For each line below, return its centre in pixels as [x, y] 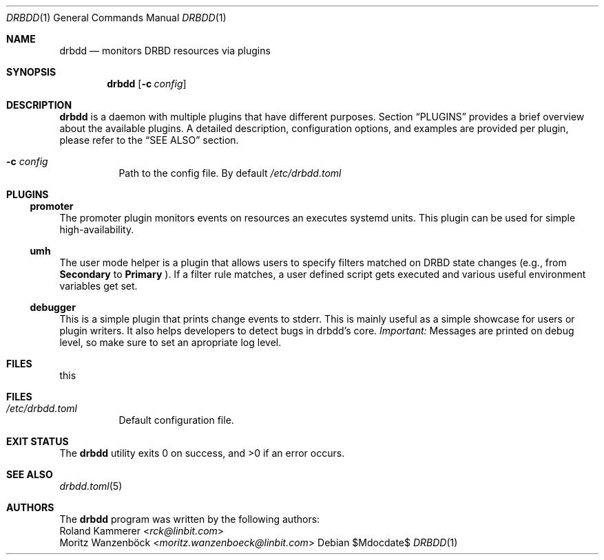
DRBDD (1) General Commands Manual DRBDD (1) [116, 18]
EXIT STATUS [38, 441]
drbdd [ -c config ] [147, 84]
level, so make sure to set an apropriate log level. [170, 342]
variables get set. [98, 286]
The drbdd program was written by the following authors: [190, 519]
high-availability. [97, 229]
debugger [53, 307]
